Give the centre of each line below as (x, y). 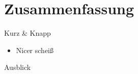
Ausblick (18, 67)
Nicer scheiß (35, 50)
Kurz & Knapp (27, 33)
